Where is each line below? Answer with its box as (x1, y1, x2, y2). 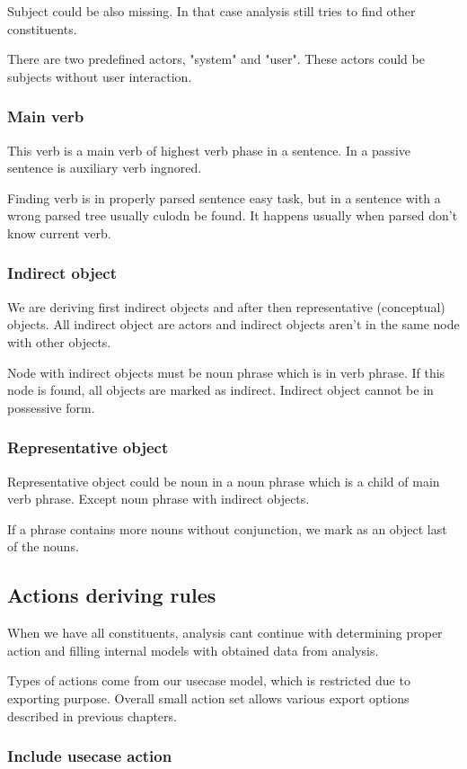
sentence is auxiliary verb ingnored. (7, 158, 202, 177)
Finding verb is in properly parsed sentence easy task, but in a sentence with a (7, 188, 441, 207)
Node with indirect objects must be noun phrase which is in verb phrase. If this (7, 362, 445, 381)
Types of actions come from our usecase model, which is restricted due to (7, 671, 410, 690)
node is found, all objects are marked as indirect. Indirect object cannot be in (7, 380, 434, 399)
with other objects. (7, 332, 111, 351)
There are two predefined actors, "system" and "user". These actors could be (7, 49, 425, 68)
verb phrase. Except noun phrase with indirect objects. (7, 489, 310, 508)
